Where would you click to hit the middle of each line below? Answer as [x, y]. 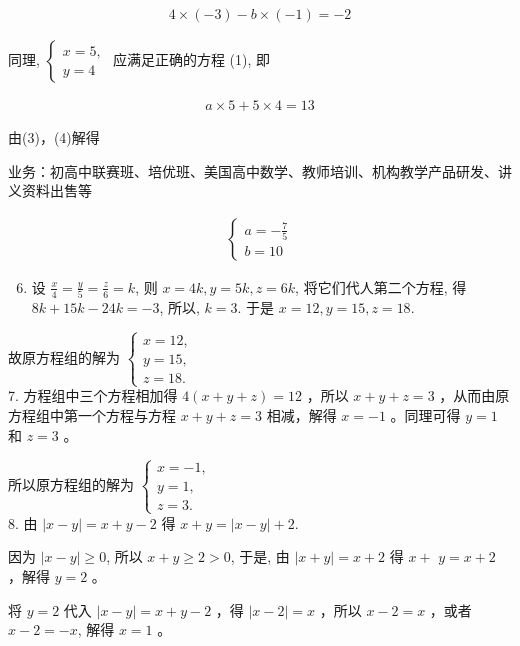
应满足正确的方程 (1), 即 [191, 59]
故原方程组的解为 [64, 356]
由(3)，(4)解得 [54, 137]
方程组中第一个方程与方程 [92, 414]
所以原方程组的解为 [71, 483]
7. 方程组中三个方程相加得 [93, 395]
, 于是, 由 [260, 556]
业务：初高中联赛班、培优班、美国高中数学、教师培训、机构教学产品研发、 [253, 170]
